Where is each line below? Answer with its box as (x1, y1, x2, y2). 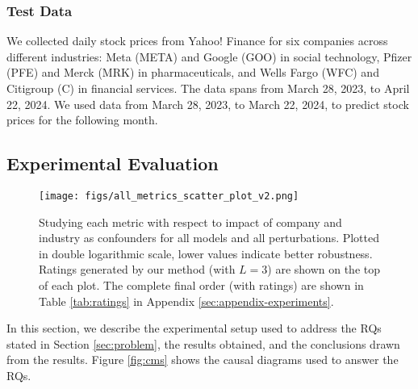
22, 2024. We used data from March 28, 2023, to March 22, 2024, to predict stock (6, 95, 409, 112)
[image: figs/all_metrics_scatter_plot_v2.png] (39, 190, 299, 202)
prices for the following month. (6, 111, 158, 128)
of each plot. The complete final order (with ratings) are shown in (39, 277, 364, 294)
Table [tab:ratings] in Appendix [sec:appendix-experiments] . (39, 292, 334, 309)
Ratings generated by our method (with (39, 261, 236, 278)
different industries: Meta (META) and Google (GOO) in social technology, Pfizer (6, 48, 412, 65)
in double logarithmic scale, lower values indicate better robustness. (39, 245, 373, 261)
